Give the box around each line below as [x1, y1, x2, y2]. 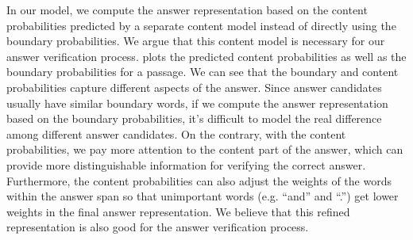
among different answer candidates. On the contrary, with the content [6, 125, 346, 142]
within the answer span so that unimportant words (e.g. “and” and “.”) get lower [6, 188, 399, 204]
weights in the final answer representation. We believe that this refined [6, 203, 350, 219]
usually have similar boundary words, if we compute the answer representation [6, 94, 388, 111]
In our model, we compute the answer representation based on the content [6, 2, 368, 17]
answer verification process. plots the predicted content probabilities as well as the [6, 48, 407, 64]
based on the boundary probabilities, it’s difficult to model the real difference [6, 110, 382, 127]
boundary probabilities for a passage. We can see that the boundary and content [6, 63, 399, 80]
